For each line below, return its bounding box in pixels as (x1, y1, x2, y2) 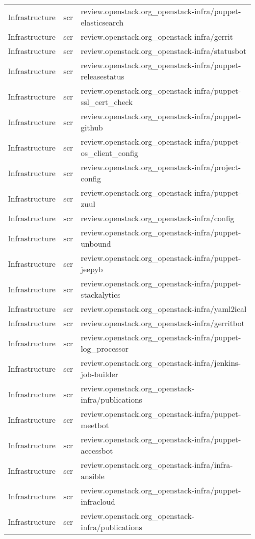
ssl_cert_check (80, 96, 133, 107)
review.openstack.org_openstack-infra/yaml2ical (80, 303, 247, 314)
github (80, 122, 103, 133)
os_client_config (80, 147, 138, 158)
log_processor (80, 343, 128, 354)
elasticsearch (80, 17, 124, 28)
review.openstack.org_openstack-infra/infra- (80, 459, 233, 470)
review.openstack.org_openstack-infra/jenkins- (80, 357, 241, 368)
